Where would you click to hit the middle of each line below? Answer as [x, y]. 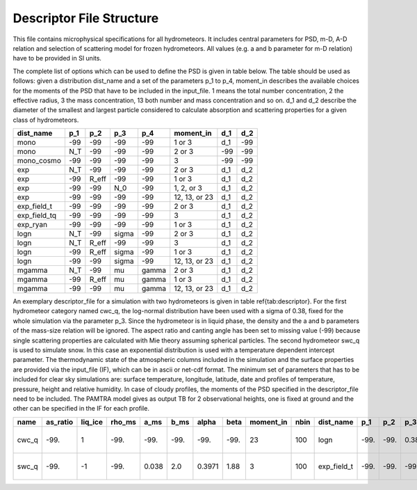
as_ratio [60, 422]
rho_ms [123, 422]
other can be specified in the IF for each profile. [81, 409]
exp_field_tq [37, 216]
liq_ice [92, 422]
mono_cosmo [39, 161]
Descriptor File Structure [86, 18]
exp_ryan [32, 225]
